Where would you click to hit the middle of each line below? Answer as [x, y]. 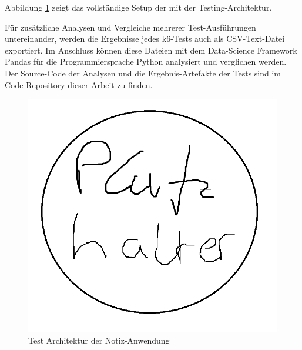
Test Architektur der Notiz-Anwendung [99, 340]
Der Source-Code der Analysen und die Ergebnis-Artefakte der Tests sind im [143, 73]
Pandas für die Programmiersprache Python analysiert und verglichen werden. [146, 61]
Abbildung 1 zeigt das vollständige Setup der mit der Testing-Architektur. [138, 7]
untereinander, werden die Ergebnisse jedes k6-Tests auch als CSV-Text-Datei [145, 39]
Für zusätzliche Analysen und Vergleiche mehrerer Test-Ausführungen [130, 27]
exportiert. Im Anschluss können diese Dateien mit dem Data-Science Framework [151, 50]
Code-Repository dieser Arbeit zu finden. [79, 84]
